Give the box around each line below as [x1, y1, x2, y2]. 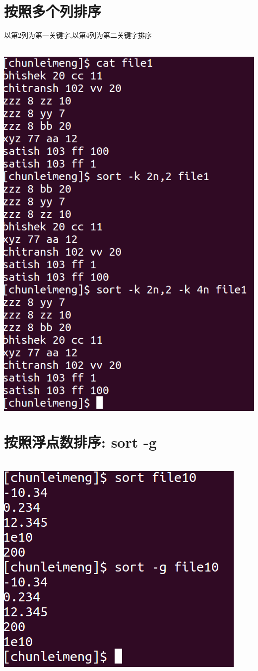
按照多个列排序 [4, 1, 102, 21]
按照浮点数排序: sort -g [4, 432, 157, 452]
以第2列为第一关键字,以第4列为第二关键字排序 [4, 30, 152, 40]
